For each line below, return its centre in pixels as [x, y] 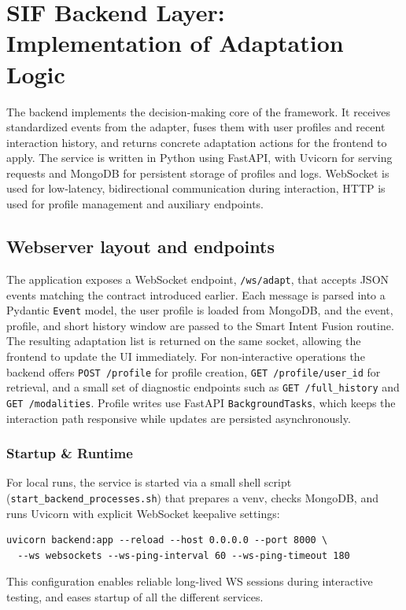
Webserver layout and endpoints [140, 246]
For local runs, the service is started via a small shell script [149, 482]
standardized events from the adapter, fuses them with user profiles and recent [196, 127]
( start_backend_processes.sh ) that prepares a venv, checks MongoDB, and [192, 497]
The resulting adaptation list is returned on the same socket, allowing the [184, 341]
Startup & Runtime [70, 453]
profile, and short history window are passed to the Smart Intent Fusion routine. [200, 325]
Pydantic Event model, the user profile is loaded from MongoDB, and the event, [200, 310]
